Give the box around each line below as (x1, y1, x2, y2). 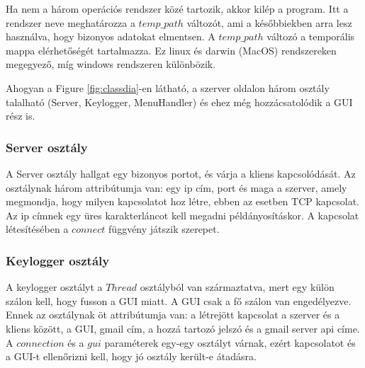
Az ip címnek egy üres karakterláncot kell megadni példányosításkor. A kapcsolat (6, 207, 359, 222)
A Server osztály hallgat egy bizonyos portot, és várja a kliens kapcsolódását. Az (6, 166, 356, 180)
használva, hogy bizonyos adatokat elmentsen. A (6, 29, 215, 44)
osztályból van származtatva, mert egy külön (140, 280, 335, 294)
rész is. (6, 108, 35, 123)
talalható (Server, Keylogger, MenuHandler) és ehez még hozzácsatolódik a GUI (6, 94, 353, 109)
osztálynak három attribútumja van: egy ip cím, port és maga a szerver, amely (6, 180, 347, 195)
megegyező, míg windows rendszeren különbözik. (6, 57, 216, 71)
